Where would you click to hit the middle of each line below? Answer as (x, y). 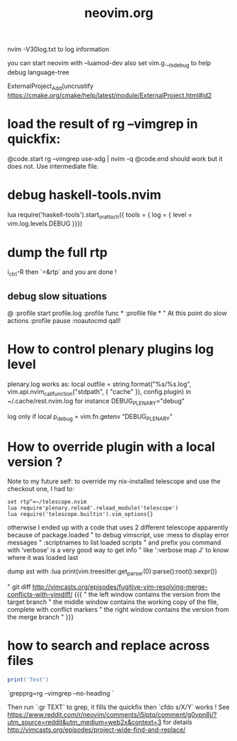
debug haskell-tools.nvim (84, 195)
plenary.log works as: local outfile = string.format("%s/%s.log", (99, 384)
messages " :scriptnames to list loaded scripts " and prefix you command (114, 543)
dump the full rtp (58, 252)
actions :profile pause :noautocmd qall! (64, 320)
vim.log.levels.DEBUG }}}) (45, 224)
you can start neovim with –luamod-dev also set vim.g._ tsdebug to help (109, 64)
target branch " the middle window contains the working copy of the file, (113, 602)
